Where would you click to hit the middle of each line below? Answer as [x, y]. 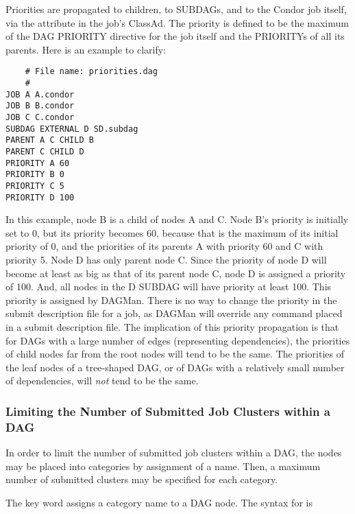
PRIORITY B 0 [35, 175]
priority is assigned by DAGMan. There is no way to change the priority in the [171, 300]
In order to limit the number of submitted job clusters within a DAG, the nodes [174, 453]
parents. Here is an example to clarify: [86, 49]
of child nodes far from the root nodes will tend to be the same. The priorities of [175, 354]
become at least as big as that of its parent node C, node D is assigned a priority [176, 273]
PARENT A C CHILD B [50, 140]
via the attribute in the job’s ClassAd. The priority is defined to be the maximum [177, 22]
